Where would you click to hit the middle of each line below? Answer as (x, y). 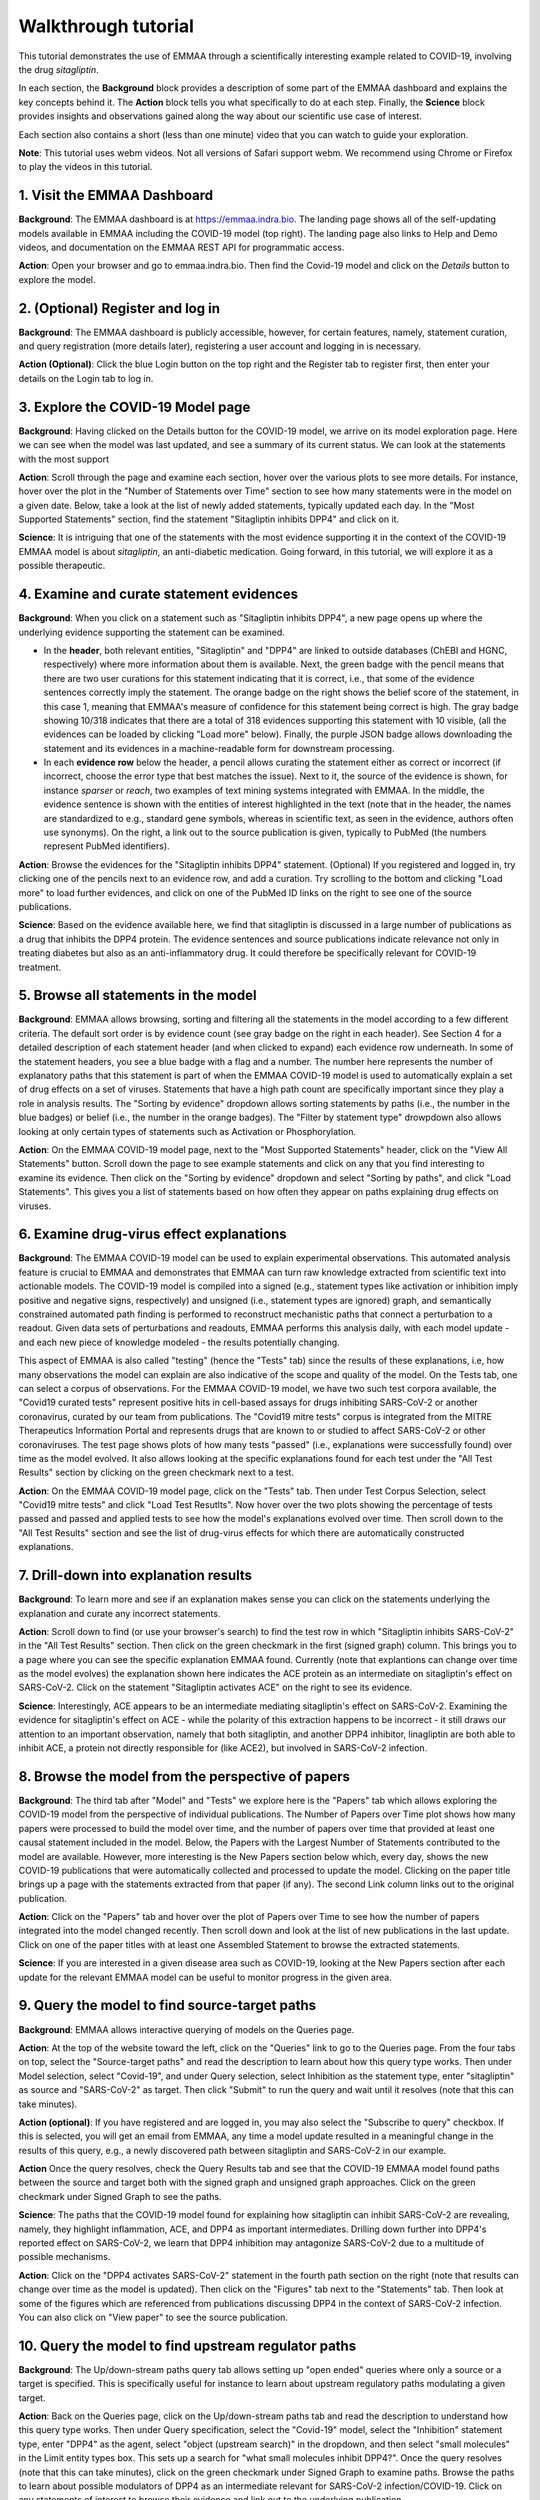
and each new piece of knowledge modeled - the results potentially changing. (179, 1342)
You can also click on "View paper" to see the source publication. (153, 2317)
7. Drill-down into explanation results (135, 1575)
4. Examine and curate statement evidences (158, 594)
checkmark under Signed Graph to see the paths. (120, 2196)
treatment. (40, 967)
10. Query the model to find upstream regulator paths (187, 2345)
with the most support (64, 459)
